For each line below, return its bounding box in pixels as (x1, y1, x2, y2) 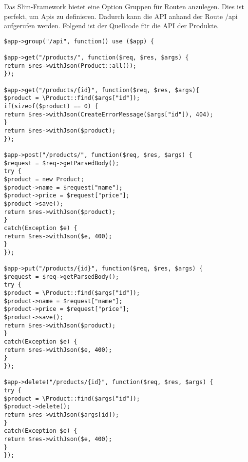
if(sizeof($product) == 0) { (4, 103, 98, 110)
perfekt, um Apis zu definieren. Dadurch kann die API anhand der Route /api (4, 11, 238, 21)
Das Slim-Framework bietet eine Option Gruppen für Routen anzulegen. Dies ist (4, 1, 244, 11)
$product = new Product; (4, 175, 84, 183)
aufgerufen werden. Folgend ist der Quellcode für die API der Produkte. (4, 20, 219, 31)
